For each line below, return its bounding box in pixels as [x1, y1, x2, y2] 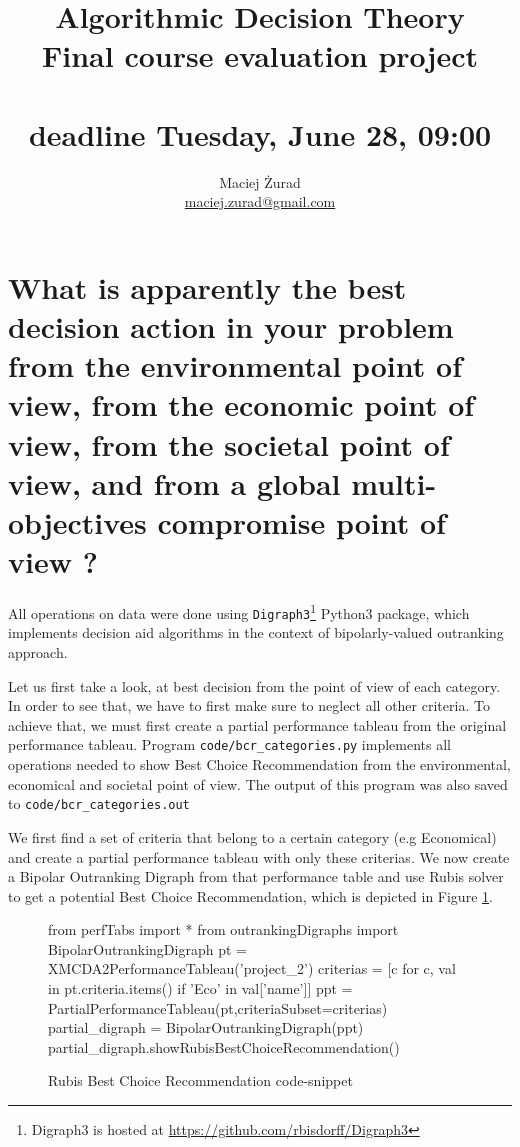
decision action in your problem [8, 306, 454, 347]
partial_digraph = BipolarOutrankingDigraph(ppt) [48, 1017, 364, 1038]
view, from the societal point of [8, 423, 450, 464]
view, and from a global [8, 462, 341, 503]
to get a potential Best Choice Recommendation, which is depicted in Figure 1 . [8, 885, 493, 906]
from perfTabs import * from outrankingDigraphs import [48, 919, 399, 940]
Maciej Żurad [219, 171, 301, 192]
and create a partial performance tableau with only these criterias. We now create [8, 846, 510, 867]
